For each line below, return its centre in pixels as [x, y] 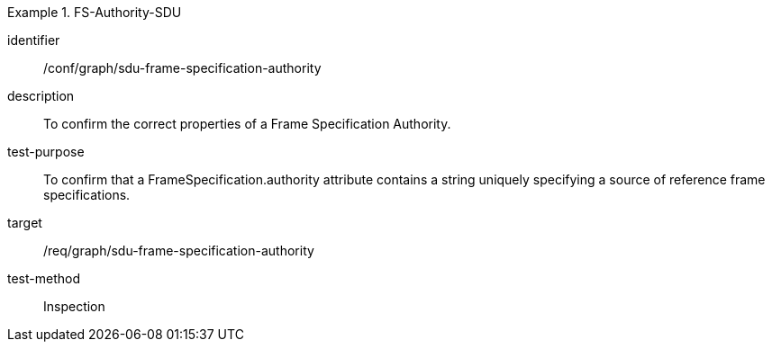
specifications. [87, 195]
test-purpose [46, 152]
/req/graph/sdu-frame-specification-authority [179, 251]
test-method [44, 278]
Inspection [74, 306]
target [25, 223]
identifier [34, 40]
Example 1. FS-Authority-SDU [95, 12]
